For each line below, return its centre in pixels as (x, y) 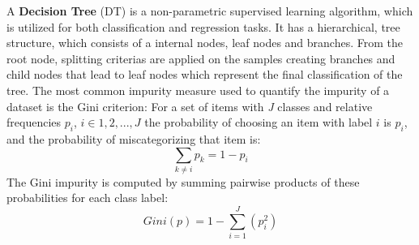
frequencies (34, 122)
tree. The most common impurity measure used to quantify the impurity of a (198, 90)
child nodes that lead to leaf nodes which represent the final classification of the (205, 74)
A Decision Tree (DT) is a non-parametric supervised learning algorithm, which (210, 11)
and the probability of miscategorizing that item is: (134, 138)
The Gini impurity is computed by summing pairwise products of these (183, 181)
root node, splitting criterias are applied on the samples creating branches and (201, 58)
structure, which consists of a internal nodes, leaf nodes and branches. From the (205, 43)
